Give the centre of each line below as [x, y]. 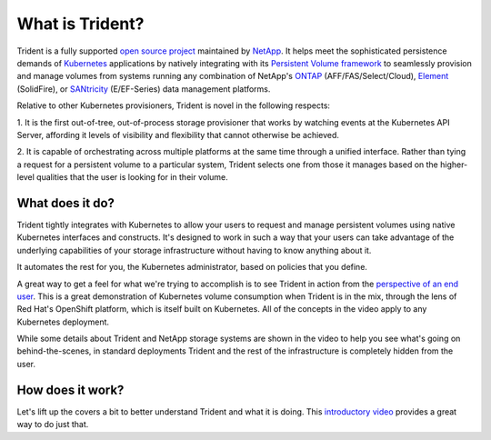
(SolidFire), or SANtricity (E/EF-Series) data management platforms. [144, 89]
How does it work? [70, 390]
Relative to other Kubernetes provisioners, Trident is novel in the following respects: [174, 105]
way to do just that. [53, 425]
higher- [454, 165]
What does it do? [66, 203]
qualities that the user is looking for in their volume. [133, 177]
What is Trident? [80, 24]
